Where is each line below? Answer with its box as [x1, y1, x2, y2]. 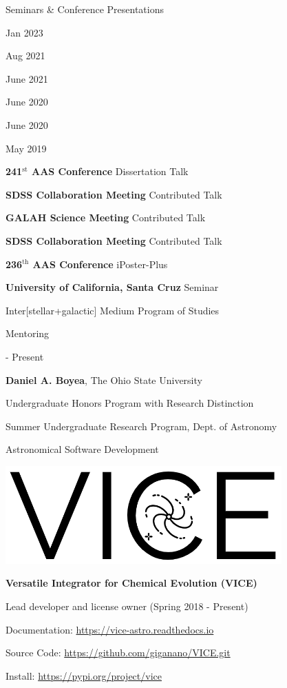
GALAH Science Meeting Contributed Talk [6, 210, 206, 225]
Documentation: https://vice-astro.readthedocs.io [6, 622, 214, 636]
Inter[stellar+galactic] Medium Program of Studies [6, 303, 220, 317]
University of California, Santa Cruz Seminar [6, 280, 219, 294]
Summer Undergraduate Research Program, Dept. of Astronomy [6, 418, 277, 433]
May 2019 [6, 141, 47, 155]
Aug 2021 [6, 48, 45, 63]
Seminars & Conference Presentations [6, 2, 164, 16]
